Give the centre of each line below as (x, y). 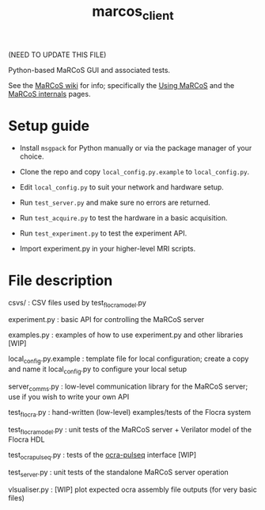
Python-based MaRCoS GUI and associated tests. (89, 70)
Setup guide (49, 126)
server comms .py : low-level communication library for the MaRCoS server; (128, 387)
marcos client (133, 13)
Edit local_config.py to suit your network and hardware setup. (121, 187)
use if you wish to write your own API (69, 397)
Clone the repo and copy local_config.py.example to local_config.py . (134, 171)
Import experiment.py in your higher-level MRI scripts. (108, 248)
